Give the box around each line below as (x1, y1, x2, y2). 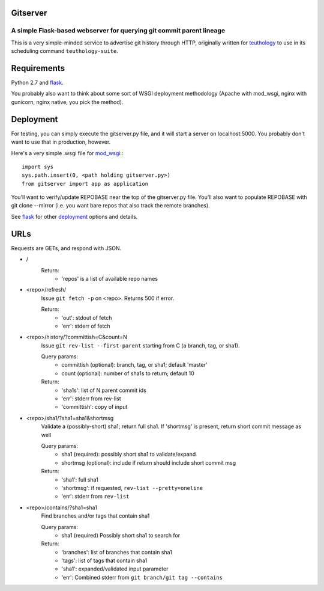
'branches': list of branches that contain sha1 (61, 548, 172, 556)
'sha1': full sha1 (61, 476, 98, 483)
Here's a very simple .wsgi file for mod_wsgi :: (11, 149, 124, 156)
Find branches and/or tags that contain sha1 (41, 512, 150, 519)
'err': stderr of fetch (61, 322, 110, 329)
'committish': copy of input (61, 403, 128, 411)
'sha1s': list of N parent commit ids (61, 387, 146, 394)
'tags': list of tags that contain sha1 (61, 557, 148, 565)
